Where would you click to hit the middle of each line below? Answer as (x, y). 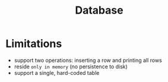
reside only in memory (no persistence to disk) (71, 67)
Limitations (34, 44)
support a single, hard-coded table (57, 72)
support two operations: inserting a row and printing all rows (88, 60)
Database (99, 10)
